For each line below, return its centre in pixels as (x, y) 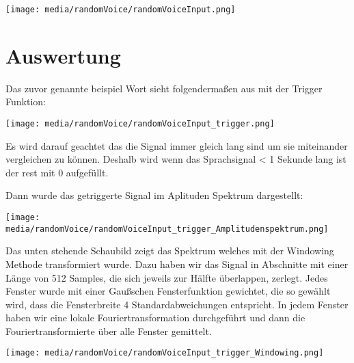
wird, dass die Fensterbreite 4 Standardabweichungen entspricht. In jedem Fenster (177, 304)
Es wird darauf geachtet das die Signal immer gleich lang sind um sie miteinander (177, 145)
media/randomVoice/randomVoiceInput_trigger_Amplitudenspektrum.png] (167, 229)
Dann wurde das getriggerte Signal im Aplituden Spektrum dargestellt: (154, 195)
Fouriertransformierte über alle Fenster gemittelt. (109, 331)
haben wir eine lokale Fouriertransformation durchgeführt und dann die (155, 318)
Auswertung (63, 55)
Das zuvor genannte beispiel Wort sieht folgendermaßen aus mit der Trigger (164, 88)
